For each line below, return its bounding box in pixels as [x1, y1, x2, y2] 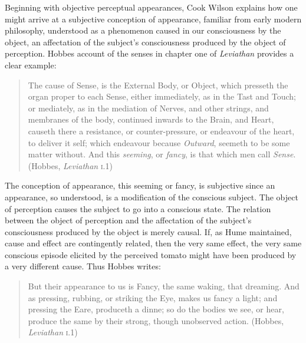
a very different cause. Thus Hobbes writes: [5, 260, 161, 272]
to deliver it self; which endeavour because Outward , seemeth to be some [28, 136, 290, 149]
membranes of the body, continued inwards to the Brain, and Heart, [28, 113, 274, 126]
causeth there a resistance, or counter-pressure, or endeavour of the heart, [28, 124, 295, 137]
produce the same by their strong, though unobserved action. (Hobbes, [28, 314, 284, 326]
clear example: [5, 58, 57, 71]
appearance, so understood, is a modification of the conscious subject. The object [5, 190, 298, 203]
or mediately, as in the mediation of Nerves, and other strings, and [28, 101, 269, 114]
